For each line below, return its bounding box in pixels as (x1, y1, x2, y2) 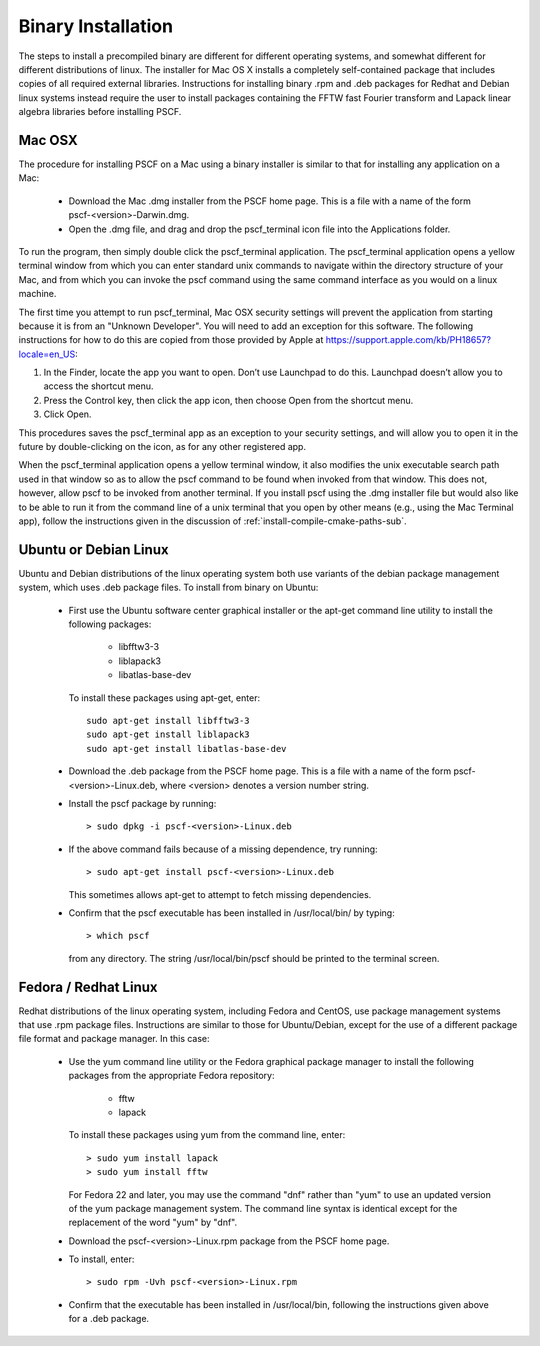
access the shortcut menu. (43, 380, 154, 392)
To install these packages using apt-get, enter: (68, 691, 260, 704)
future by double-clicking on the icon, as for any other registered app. (18, 441, 307, 453)
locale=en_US (18, 348, 76, 360)
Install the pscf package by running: (68, 797, 217, 809)
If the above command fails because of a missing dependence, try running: (68, 843, 379, 855)
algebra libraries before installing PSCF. (18, 106, 182, 118)
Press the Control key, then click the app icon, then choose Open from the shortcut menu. (43, 394, 414, 406)
